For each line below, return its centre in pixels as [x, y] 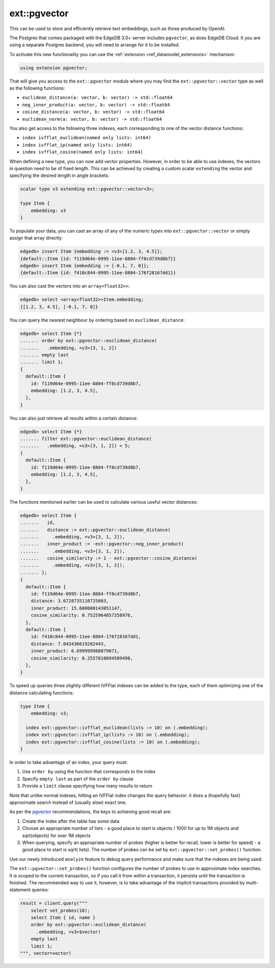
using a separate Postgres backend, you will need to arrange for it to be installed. [95, 45]
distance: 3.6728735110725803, [70, 601]
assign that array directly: [36, 238]
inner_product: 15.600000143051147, [76, 608]
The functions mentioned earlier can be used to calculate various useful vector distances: [104, 502]
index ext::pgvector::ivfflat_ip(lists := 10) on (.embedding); [107, 735]
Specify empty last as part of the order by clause [78, 779]
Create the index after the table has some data [71, 821]
